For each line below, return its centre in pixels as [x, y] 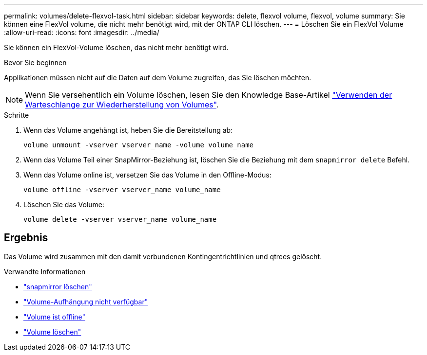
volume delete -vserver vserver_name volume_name [120, 219]
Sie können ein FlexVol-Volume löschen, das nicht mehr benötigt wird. [116, 47]
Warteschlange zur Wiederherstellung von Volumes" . [122, 105]
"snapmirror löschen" [58, 286]
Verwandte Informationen [45, 271]
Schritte [17, 115]
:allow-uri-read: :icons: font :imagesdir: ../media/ [82, 32]
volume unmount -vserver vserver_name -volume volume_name [139, 145]
